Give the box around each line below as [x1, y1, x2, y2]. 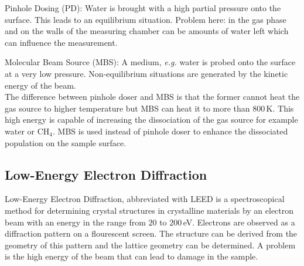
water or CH [5, 124, 50, 137]
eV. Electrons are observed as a [183, 216, 295, 228]
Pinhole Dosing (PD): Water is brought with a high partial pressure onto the [5, 2, 281, 14]
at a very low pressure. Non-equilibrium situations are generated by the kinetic [5, 67, 288, 79]
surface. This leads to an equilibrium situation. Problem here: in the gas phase [5, 13, 286, 25]
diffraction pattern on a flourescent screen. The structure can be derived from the [5, 227, 298, 240]
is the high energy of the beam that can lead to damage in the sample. [5, 250, 258, 262]
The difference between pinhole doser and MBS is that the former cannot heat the [5, 90, 300, 103]
